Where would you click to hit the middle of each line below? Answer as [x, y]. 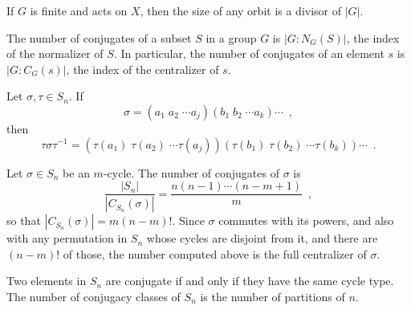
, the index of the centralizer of [142, 69]
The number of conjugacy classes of [94, 296]
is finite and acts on [79, 10]
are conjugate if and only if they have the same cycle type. [250, 281]
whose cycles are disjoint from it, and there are [262, 238]
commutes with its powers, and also [306, 220]
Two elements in [47, 281]
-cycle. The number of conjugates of [191, 172]
